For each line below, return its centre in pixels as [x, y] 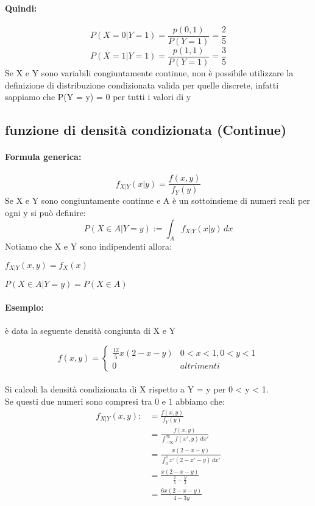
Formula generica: [43, 157]
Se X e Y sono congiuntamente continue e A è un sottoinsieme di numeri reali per [157, 201]
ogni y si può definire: [45, 212]
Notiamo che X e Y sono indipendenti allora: [88, 246]
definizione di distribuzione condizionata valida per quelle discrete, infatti [142, 85]
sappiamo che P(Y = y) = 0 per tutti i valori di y [98, 97]
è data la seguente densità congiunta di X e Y [90, 331]
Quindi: [21, 8]
